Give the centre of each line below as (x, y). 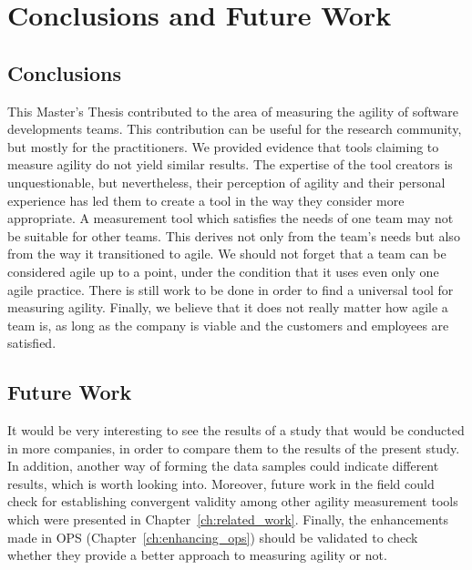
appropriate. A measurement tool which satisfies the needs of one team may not (231, 218)
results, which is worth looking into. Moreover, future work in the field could (221, 483)
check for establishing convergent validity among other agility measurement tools (233, 501)
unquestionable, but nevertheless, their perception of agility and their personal (226, 182)
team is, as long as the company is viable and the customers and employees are (228, 325)
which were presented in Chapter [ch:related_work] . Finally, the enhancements (228, 519)
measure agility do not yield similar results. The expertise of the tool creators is (230, 164)
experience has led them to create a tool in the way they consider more (206, 200)
